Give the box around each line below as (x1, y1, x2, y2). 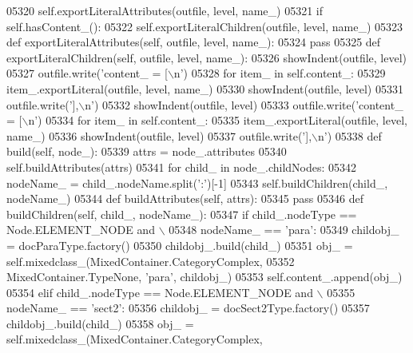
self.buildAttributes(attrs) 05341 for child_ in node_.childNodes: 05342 (6, 158, 357, 175)
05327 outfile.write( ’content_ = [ (6, 65, 168, 81)
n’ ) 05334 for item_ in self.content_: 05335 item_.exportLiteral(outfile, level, (28, 112, 407, 129)
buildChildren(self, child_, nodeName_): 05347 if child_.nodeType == (6, 205, 357, 222)
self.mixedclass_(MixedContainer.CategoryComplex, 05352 (6, 252, 295, 269)
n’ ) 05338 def (317, 127, 382, 144)
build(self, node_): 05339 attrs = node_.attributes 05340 (6, 143, 287, 160)
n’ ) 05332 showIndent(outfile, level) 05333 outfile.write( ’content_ (85, 96, 403, 113)
